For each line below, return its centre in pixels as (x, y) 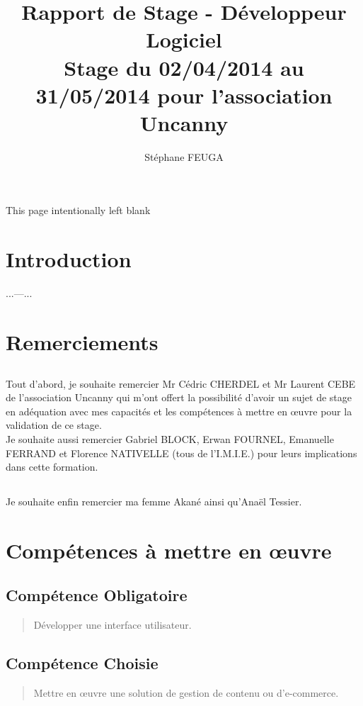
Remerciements (82, 341)
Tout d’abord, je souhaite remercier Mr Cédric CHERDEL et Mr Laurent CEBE (181, 383)
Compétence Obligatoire (97, 595)
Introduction (69, 259)
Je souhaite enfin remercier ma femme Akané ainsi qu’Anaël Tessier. (154, 502)
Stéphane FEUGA (184, 156)
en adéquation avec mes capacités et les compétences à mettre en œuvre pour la (179, 411)
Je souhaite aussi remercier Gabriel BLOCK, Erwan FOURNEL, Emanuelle (170, 438)
